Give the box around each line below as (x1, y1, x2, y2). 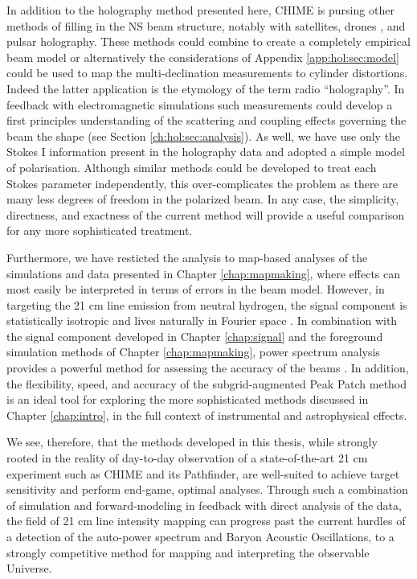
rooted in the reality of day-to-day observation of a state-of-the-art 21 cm (6, 450, 368, 466)
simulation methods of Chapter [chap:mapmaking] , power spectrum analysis (6, 343, 380, 360)
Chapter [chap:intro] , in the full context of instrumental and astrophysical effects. (6, 406, 407, 423)
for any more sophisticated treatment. (6, 222, 193, 239)
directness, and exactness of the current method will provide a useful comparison (6, 206, 404, 223)
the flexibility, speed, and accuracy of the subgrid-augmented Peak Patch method (6, 375, 407, 392)
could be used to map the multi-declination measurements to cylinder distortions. (6, 64, 408, 81)
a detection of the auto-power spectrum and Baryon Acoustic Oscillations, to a (6, 528, 395, 544)
